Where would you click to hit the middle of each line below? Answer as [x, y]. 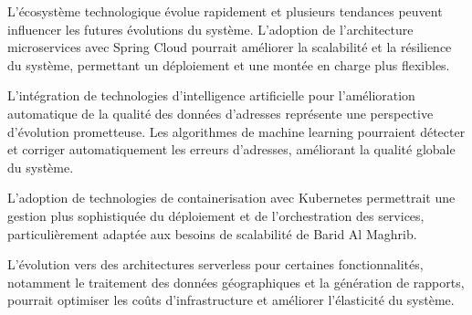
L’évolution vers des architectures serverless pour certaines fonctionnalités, [215, 264]
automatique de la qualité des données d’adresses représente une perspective [220, 113]
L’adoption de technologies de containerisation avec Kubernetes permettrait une [231, 198]
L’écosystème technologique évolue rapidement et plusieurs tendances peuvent [225, 11]
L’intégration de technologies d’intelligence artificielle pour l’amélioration [211, 95]
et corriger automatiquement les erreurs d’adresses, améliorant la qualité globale [231, 149]
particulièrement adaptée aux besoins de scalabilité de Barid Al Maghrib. [212, 233]
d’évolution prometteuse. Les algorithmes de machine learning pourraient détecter [236, 131]
